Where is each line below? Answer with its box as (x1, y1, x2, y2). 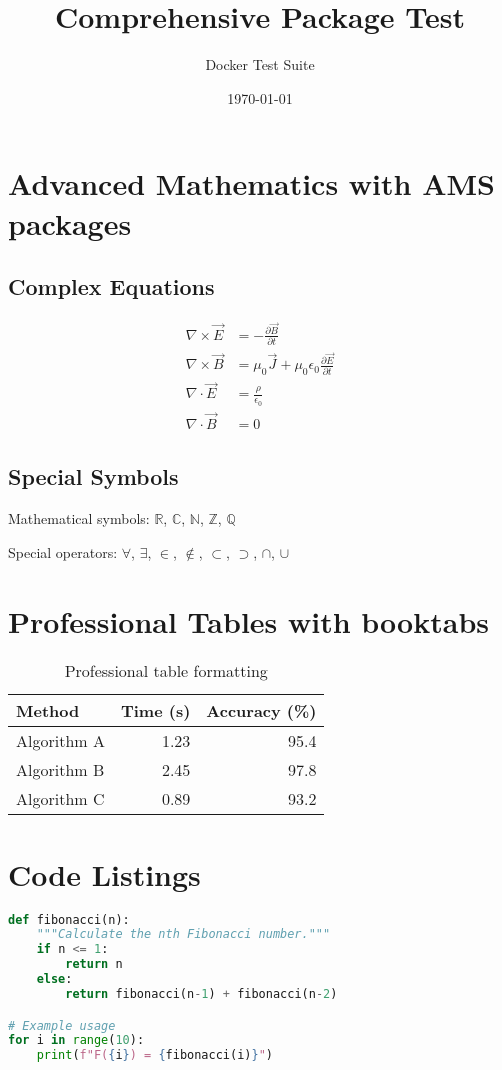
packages (8, 202, 132, 243)
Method (16, 699, 80, 723)
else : (36, 972, 73, 987)
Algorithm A (16, 729, 105, 753)
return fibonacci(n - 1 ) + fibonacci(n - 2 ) (65, 986, 338, 1001)
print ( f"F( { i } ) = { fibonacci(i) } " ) (36, 1048, 273, 1063)
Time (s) (120, 699, 191, 723)
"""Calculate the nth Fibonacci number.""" (36, 927, 331, 942)
